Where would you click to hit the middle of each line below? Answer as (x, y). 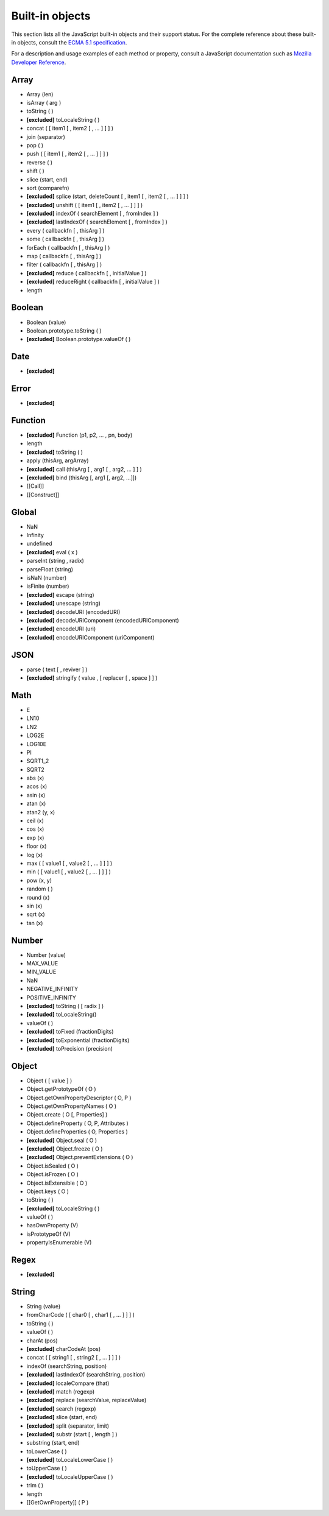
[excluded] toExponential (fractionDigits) (78, 1040)
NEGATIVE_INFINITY (52, 989)
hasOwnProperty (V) (52, 1225)
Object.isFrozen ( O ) (52, 1174)
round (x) (38, 897)
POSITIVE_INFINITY (51, 997)
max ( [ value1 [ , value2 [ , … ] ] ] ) (69, 863)
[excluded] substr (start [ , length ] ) (72, 1434)
